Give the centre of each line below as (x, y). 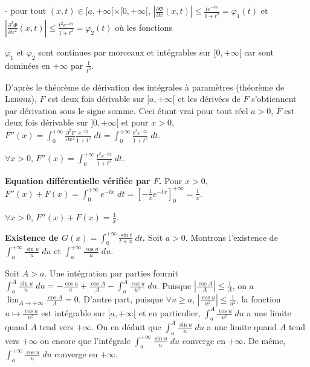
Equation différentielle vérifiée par (78, 180)
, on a (243, 285)
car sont (259, 52)
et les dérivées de (209, 99)
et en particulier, (170, 312)
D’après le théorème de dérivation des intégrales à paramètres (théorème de (145, 87)
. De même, (264, 340)
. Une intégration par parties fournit (111, 273)
